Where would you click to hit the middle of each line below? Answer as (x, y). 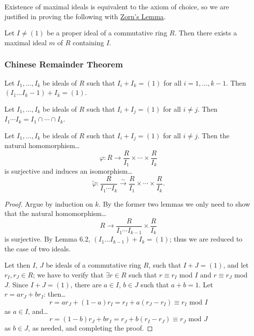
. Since (18, 284)
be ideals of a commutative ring (94, 265)
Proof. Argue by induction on (49, 203)
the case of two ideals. (38, 248)
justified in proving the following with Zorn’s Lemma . (85, 16)
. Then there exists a (206, 33)
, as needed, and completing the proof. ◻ (91, 328)
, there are (86, 284)
